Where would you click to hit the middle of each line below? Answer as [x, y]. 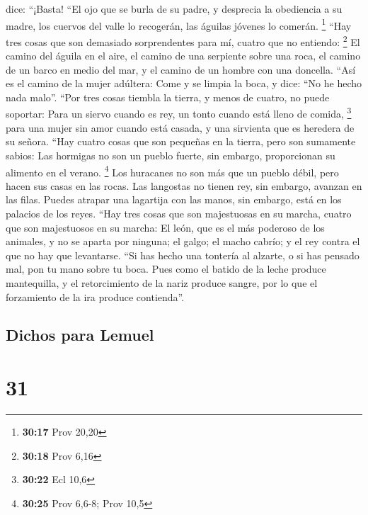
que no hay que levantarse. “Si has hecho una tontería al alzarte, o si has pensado [183, 255]
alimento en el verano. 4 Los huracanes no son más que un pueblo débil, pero [172, 171]
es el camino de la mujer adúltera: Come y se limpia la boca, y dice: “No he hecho [184, 83]
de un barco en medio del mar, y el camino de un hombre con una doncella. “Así [181, 69]
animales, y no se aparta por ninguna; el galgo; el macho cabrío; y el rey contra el [183, 241]
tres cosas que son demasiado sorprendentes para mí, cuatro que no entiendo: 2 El [183, 40]
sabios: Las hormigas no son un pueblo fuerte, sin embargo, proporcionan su [171, 155]
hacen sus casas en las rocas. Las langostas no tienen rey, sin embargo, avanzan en [184, 185]
